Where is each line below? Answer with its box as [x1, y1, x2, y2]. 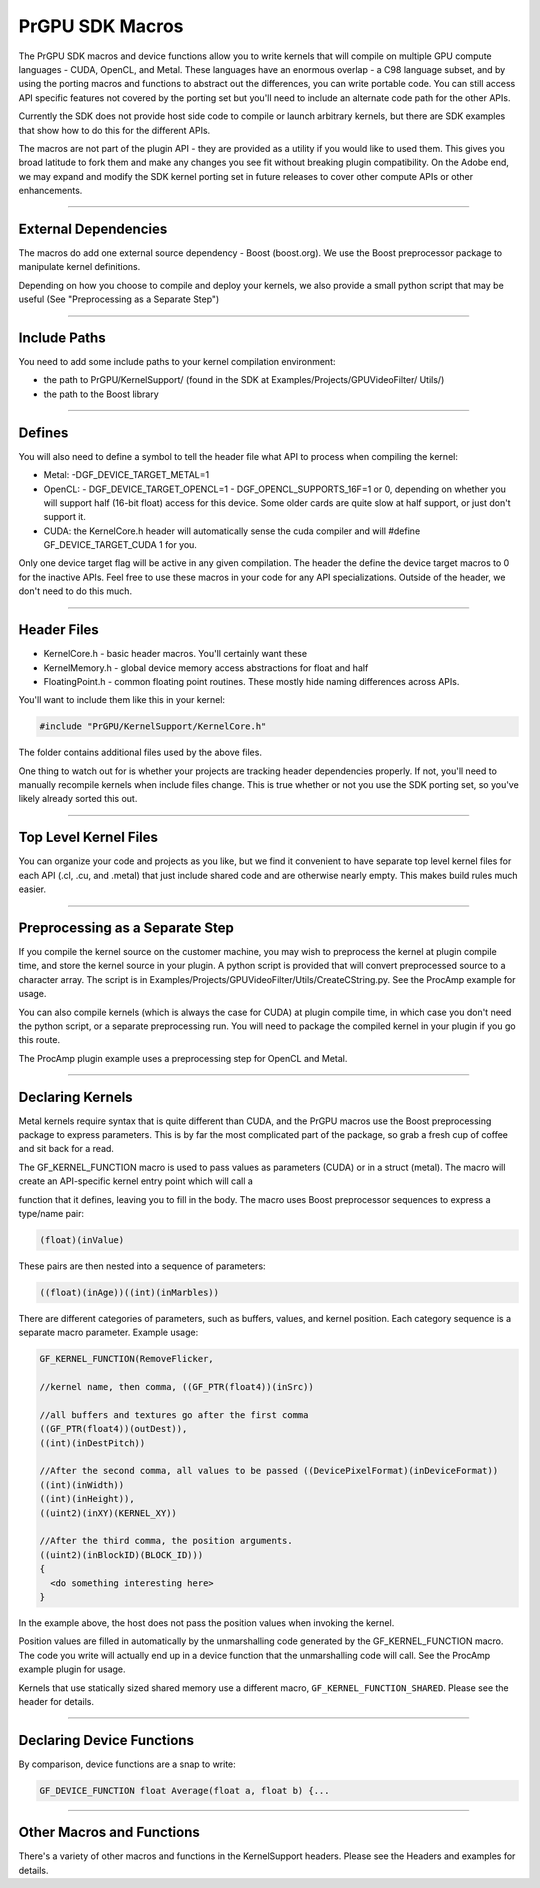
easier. [18, 883, 47, 895]
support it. [43, 511, 87, 523]
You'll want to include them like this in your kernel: [18, 694, 225, 706]
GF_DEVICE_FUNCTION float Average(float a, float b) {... [39, 1785, 330, 1796]
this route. [18, 1034, 60, 1046]
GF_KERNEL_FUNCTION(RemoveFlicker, [39, 1353, 214, 1365]
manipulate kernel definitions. [18, 261, 141, 273]
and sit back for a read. [18, 1143, 115, 1155]
